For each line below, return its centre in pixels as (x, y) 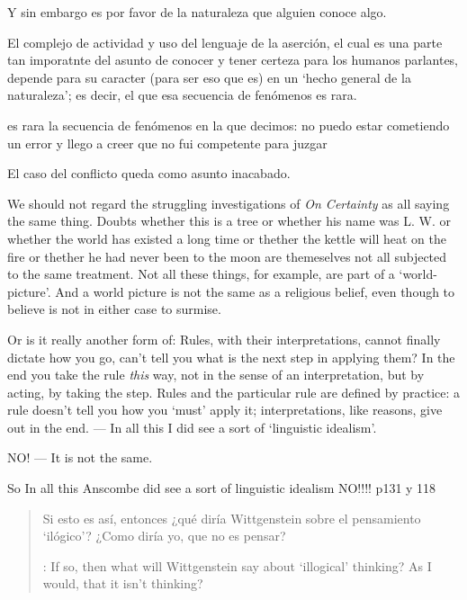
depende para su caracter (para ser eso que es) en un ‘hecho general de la (209, 77)
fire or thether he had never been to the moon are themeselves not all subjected (227, 256)
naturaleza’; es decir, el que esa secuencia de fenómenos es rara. (182, 95)
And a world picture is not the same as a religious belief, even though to (255, 291)
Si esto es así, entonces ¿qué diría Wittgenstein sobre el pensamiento (232, 518)
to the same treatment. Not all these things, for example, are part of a (201, 274)
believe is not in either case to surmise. (114, 309)
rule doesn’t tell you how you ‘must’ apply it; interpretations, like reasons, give (225, 410)
